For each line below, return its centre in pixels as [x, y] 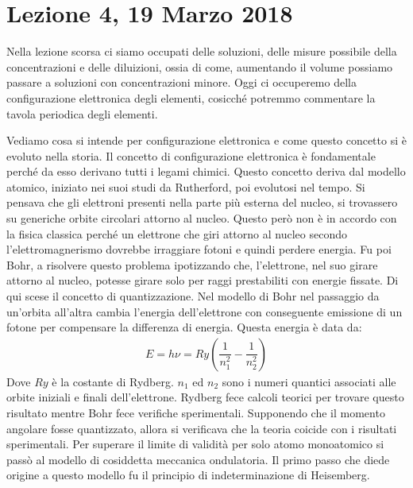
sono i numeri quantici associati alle [309, 381]
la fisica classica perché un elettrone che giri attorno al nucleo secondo [177, 233]
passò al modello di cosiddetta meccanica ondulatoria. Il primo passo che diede [198, 459]
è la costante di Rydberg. [113, 381]
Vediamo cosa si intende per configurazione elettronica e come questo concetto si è [206, 140]
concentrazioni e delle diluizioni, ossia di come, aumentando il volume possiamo [200, 66]
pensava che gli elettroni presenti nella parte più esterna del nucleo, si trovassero [202, 202]
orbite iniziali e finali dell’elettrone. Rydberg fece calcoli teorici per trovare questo [205, 397]
